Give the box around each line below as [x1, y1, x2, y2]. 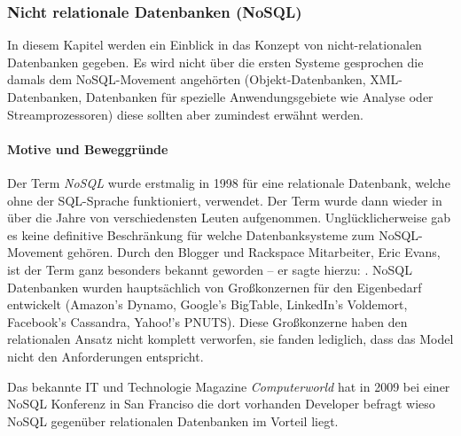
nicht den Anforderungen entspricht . [7, 346, 204, 365]
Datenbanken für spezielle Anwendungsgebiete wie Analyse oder [85, 88, 434, 105]
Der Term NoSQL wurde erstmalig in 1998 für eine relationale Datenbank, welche [7, 173, 450, 191]
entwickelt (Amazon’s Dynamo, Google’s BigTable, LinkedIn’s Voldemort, [7, 295, 408, 314]
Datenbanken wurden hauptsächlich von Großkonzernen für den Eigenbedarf [7, 277, 422, 296]
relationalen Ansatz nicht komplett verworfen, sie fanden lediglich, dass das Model [7, 330, 454, 348]
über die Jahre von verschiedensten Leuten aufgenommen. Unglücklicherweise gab [7, 208, 451, 227]
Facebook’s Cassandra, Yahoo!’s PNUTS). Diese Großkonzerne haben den [7, 312, 408, 331]
